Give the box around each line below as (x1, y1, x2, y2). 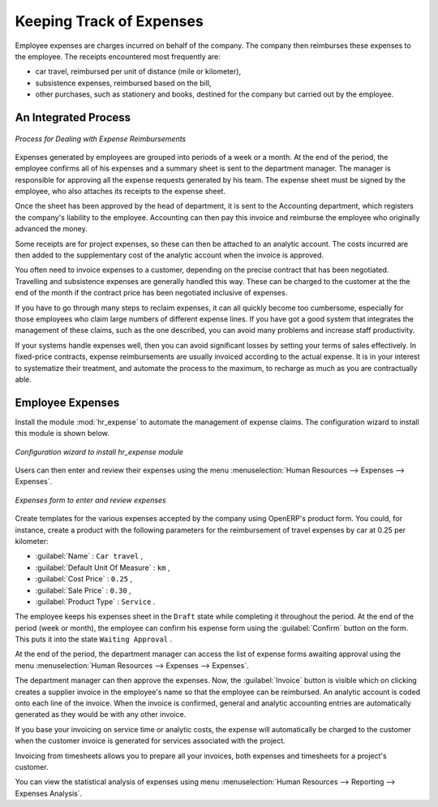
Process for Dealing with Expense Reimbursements (15, 134, 187, 144)
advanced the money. (15, 224, 88, 234)
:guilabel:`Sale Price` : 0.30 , (35, 585, 131, 595)
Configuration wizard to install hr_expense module (15, 447, 184, 456)
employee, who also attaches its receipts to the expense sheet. (15, 187, 226, 196)
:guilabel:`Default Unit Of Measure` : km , (35, 563, 170, 572)
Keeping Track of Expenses (15, 12, 204, 30)
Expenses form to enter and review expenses (15, 495, 166, 505)
